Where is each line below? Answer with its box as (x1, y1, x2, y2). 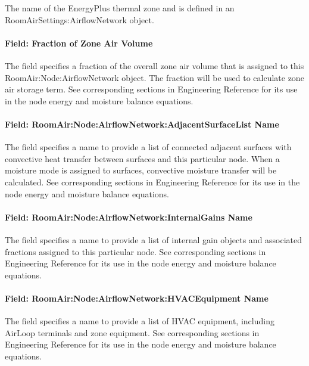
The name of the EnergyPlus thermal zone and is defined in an (5, 2, 235, 14)
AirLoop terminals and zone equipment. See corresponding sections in (5, 326, 260, 339)
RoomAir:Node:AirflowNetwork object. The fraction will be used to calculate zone (5, 71, 304, 83)
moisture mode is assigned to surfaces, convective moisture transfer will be (5, 164, 277, 176)
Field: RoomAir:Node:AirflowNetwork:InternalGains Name (5, 210, 252, 223)
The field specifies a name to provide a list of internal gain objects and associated (5, 233, 302, 246)
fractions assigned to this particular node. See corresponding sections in (5, 245, 266, 258)
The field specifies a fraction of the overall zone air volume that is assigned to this (5, 59, 304, 72)
